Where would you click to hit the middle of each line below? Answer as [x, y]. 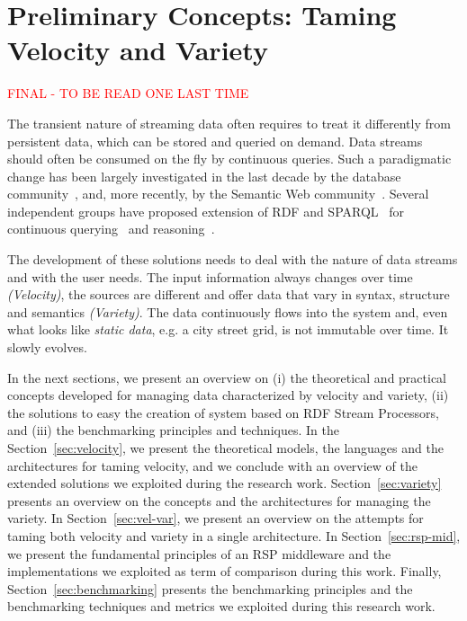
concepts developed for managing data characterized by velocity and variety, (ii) [228, 395]
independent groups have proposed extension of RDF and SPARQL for [206, 211]
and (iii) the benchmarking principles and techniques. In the [173, 430]
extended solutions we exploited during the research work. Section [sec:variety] [225, 483]
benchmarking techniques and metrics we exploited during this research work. [221, 606]
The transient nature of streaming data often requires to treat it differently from [229, 123]
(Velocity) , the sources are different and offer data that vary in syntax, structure [229, 294]
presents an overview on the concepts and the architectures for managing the [219, 500]
